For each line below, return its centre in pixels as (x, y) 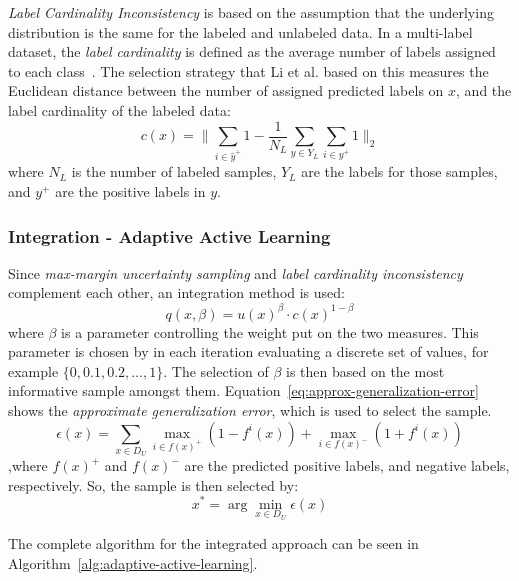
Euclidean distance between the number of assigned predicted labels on (226, 90)
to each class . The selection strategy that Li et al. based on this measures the (248, 70)
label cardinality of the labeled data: (119, 109)
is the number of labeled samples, (174, 171)
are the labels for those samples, (399, 171)
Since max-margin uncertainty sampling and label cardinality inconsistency (235, 272)
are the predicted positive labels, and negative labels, (347, 465)
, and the (484, 90)
